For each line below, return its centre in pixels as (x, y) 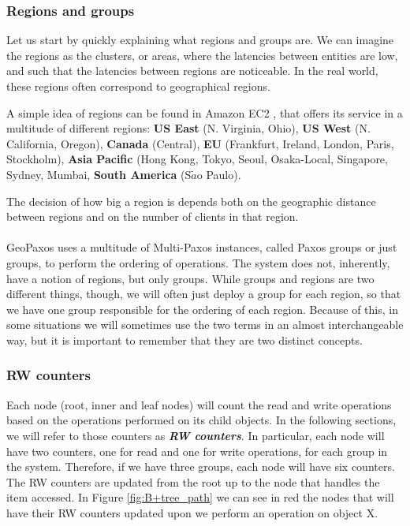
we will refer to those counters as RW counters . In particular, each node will (196, 435)
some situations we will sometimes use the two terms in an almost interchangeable (205, 325)
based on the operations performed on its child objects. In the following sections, (201, 420)
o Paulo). (219, 174)
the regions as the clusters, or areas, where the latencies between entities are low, (202, 55)
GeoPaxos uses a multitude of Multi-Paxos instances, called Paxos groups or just (202, 247)
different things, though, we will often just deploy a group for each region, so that (204, 294)
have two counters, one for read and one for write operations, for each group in (197, 451)
